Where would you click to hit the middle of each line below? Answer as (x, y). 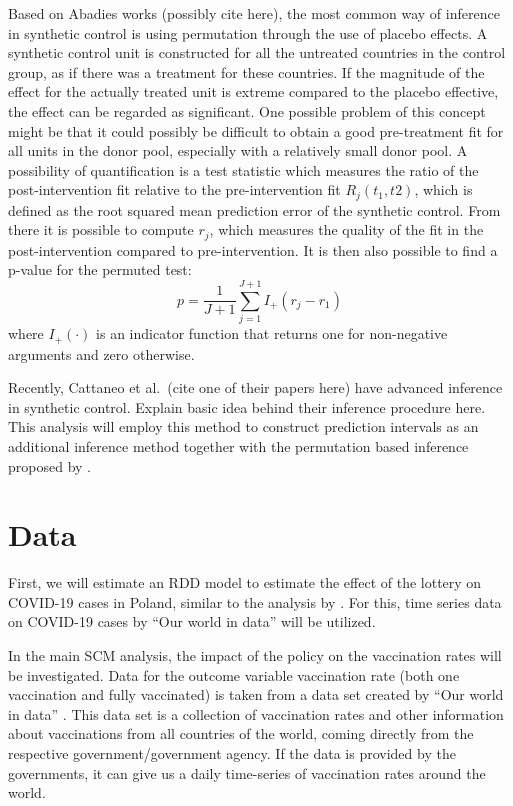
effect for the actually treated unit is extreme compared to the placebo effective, (253, 91)
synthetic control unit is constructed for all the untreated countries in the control (257, 52)
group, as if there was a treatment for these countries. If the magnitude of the (246, 71)
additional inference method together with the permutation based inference (238, 445)
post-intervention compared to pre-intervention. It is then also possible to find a (253, 249)
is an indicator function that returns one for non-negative (272, 333)
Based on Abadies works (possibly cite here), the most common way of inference (254, 13)
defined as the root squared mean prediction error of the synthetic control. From (254, 209)
